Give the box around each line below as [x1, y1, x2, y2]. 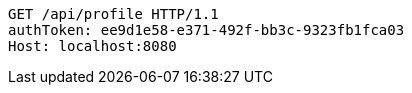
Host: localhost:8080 [8, 38, 177, 54]
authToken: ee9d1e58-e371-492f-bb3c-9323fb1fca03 [8, 22, 405, 38]
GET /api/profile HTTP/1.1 [8, 6, 219, 22]
